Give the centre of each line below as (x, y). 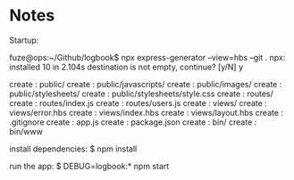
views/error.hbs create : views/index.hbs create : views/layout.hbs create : (147, 112)
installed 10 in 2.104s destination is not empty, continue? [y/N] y (126, 67)
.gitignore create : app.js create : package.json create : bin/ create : (133, 122)
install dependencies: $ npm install (73, 149)
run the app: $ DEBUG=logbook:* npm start (89, 166)
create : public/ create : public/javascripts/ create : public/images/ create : (146, 84)
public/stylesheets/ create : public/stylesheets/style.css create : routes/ (142, 94)
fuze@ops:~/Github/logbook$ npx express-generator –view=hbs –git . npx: (147, 57)
